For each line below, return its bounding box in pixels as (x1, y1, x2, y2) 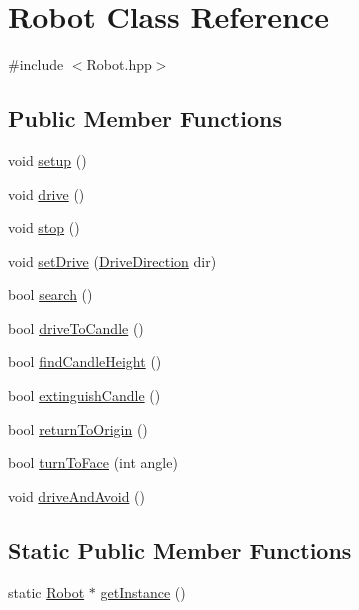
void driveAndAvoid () (8, 485, 145, 506)
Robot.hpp (86, 54, 152, 75)
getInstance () (100, 581, 186, 602)
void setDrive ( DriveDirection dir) (8, 250, 217, 271)
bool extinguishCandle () (8, 385, 161, 406)
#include (8, 54, 64, 75)
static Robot (8, 581, 85, 602)
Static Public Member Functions (8, 534, 352, 565)
